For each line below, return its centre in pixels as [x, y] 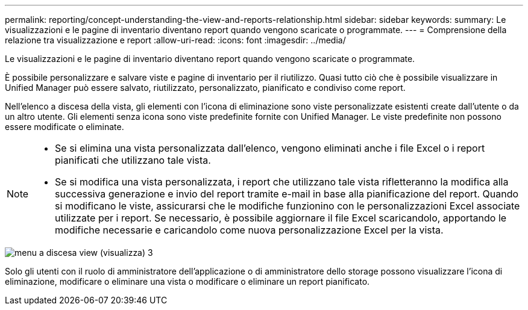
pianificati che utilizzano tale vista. [133, 160]
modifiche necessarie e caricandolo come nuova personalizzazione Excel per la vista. [249, 230]
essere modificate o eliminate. [64, 127]
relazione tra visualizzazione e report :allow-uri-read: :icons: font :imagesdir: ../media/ [175, 40]
